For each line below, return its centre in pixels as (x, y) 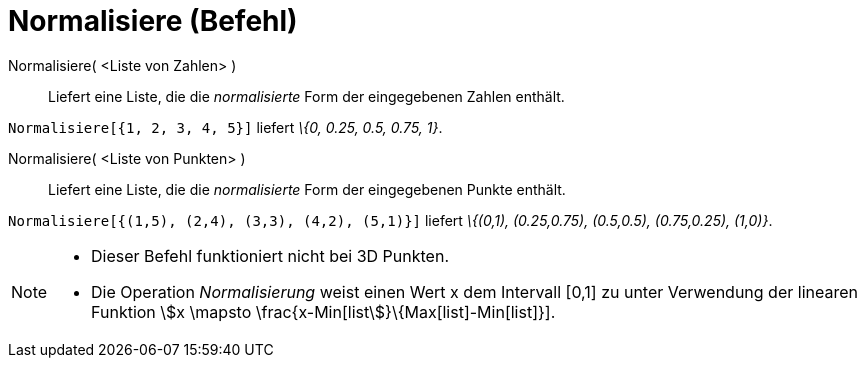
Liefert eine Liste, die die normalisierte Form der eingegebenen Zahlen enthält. (306, 96)
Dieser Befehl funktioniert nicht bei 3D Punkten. (270, 255)
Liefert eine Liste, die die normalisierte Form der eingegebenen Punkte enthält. (307, 189)
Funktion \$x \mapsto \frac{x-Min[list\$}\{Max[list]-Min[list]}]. (323, 311)
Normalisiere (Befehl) (153, 21)
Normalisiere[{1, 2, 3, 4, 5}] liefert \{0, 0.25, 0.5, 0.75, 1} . (225, 127)
